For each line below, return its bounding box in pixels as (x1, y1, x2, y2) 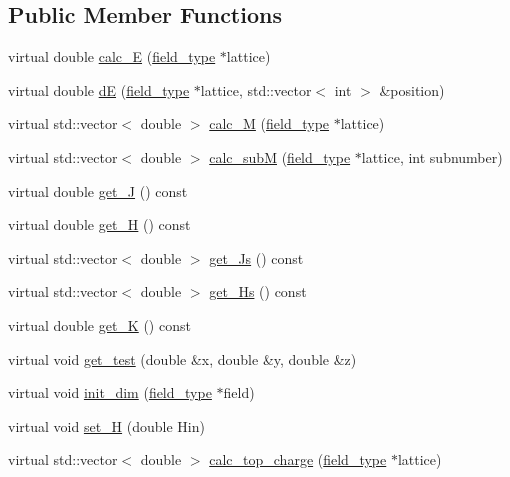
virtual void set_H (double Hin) (8, 415, 205, 436)
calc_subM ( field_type (209, 146, 351, 167)
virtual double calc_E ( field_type (8, 46, 216, 67)
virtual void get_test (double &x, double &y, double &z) (8, 348, 357, 369)
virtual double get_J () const (8, 180, 188, 201)
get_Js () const (209, 247, 304, 268)
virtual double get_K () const (8, 314, 191, 335)
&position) (379, 79, 445, 100)
